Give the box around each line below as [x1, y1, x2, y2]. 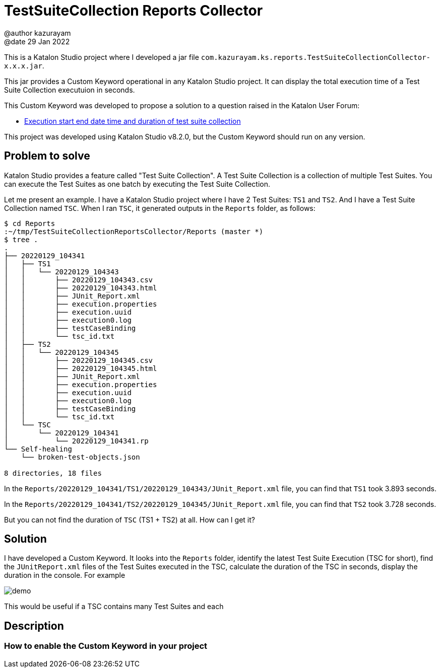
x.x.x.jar [4, 61, 42, 70]
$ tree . [4, 235, 38, 244]
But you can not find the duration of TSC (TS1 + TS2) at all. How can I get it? [4, 515, 255, 524]
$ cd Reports [4, 219, 55, 228]
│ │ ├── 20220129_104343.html [4, 283, 157, 292]
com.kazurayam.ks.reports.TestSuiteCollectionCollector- [201, 53, 430, 61]
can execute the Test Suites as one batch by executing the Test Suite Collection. [4, 179, 270, 188]
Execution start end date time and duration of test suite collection [24, 116, 241, 125]
